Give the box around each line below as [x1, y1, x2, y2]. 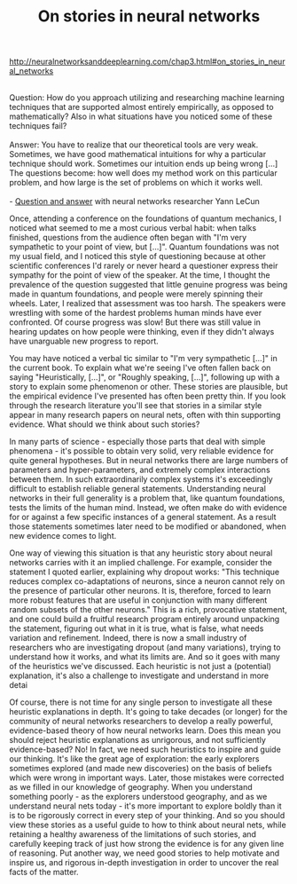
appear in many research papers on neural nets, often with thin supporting [9, 410, 281, 421]
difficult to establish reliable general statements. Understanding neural [9, 484, 266, 494]
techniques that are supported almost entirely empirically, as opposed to [9, 102, 274, 113]
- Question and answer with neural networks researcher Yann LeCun [9, 196, 260, 207]
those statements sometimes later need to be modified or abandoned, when [9, 521, 286, 532]
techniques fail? [9, 121, 67, 131]
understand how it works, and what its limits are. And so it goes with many [9, 651, 281, 662]
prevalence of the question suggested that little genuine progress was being [9, 280, 288, 290]
